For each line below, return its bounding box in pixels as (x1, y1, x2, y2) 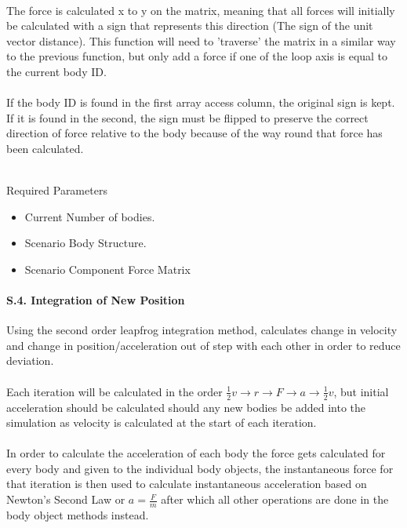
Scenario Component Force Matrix (24, 260, 191, 277)
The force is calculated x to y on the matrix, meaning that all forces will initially (6, 2, 395, 18)
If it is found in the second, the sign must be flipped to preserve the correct (6, 109, 369, 126)
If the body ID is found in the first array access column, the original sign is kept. (6, 94, 395, 111)
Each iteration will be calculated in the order (6, 383, 223, 399)
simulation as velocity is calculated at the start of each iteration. (6, 414, 317, 431)
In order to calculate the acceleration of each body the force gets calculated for (6, 445, 386, 461)
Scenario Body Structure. (24, 235, 147, 251)
